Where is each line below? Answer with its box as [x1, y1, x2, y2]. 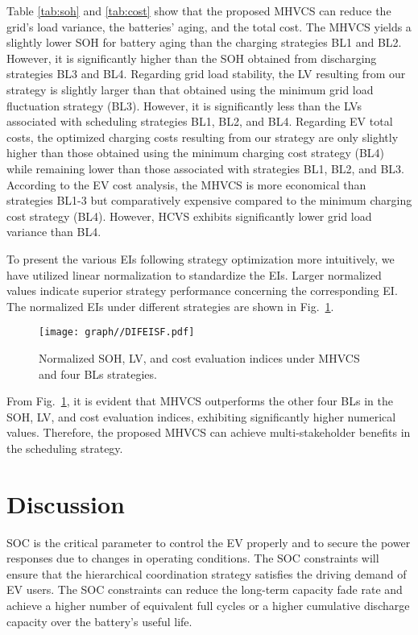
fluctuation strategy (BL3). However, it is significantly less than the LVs [6, 97, 362, 114]
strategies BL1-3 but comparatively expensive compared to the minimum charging [6, 192, 412, 209]
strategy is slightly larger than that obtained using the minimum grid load [6, 81, 374, 98]
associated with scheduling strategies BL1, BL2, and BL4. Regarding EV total [6, 113, 393, 130]
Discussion [6, 487, 125, 520]
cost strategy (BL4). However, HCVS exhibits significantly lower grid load [6, 207, 372, 224]
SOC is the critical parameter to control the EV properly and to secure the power [6, 533, 411, 550]
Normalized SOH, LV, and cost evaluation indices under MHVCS [39, 349, 360, 366]
